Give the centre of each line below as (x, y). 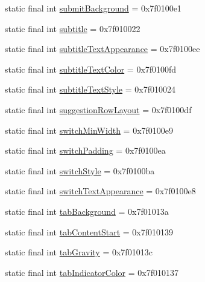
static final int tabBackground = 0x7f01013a (87, 211)
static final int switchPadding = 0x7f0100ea (85, 150)
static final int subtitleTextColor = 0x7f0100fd (91, 69)
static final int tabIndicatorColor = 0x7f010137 (92, 272)
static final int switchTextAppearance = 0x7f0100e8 (100, 191)
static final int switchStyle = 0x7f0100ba (80, 170)
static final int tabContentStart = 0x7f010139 (89, 231)
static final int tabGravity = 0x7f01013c (79, 252)
